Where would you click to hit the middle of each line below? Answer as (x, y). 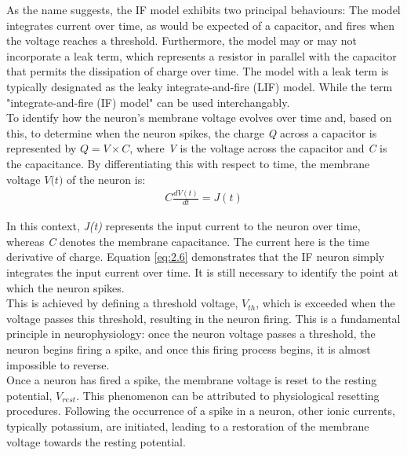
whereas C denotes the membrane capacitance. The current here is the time (188, 241)
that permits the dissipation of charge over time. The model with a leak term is (198, 71)
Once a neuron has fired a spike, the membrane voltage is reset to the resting (192, 380)
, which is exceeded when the (325, 303)
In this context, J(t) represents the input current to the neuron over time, (184, 226)
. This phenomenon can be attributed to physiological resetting (228, 395)
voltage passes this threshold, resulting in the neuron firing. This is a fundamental (203, 318)
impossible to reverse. (58, 364)
